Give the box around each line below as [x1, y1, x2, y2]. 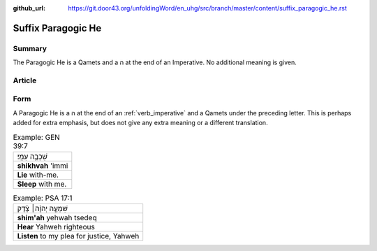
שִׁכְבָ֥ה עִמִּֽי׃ [17, 152, 48, 162]
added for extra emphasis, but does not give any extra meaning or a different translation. [13, 119, 268, 127]
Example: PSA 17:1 [13, 193, 73, 203]
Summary [13, 43, 47, 53]
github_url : [13, 4, 45, 12]
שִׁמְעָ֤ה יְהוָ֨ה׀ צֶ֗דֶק [17, 203, 68, 213]
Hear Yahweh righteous [17, 222, 96, 232]
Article [13, 76, 37, 85]
